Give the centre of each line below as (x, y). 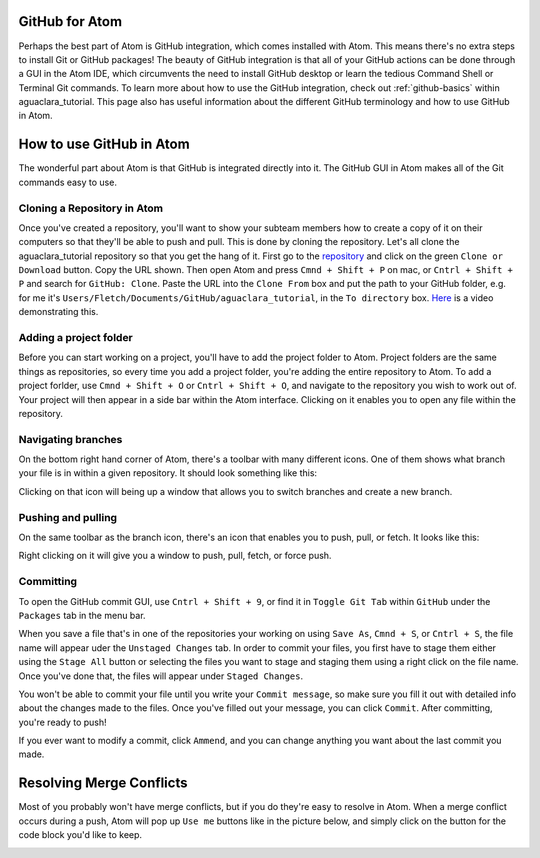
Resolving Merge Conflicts (103, 783)
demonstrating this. (58, 312)
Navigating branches (70, 439)
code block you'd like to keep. (80, 835)
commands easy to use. (67, 182)
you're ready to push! (62, 722)
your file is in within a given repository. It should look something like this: (168, 473)
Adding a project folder (76, 338)
